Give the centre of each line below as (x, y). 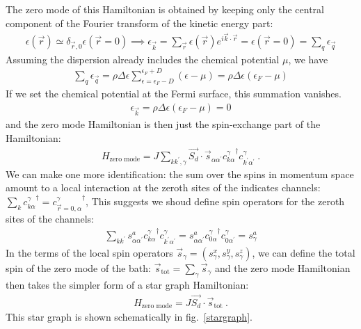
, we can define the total (304, 252)
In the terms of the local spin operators (89, 252)
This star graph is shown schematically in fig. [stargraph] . (129, 317)
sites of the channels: (50, 219)
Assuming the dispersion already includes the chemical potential (143, 59)
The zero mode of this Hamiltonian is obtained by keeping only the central (165, 9)
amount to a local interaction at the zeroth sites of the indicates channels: (163, 187)
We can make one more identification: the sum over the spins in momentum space (180, 174)
